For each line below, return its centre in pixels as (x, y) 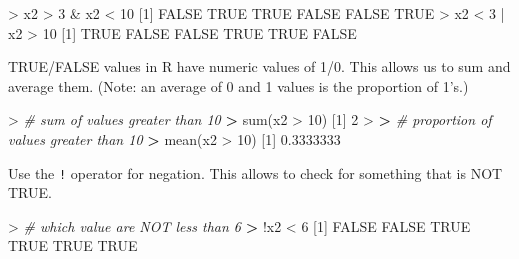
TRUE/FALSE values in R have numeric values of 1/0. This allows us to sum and (259, 66)
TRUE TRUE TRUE (73, 245)
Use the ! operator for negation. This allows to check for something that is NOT (255, 172)
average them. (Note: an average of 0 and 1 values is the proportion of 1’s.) (238, 85)
